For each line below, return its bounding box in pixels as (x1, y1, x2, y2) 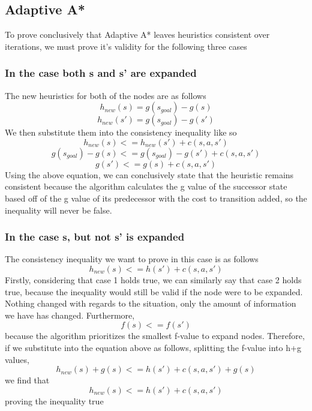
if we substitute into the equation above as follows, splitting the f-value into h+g (5, 341, 301, 353)
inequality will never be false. (5, 203, 112, 216)
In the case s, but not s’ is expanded (5, 229, 185, 244)
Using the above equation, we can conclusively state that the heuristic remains (5, 168, 294, 181)
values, (5, 353, 29, 365)
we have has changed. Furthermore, (5, 308, 135, 321)
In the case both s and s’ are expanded (5, 65, 197, 80)
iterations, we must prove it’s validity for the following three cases (5, 40, 247, 52)
